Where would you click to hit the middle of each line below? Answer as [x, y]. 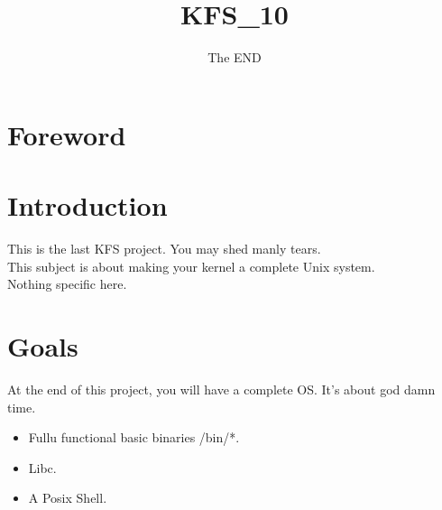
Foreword [67, 134]
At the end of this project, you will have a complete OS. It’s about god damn [221, 389]
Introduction [87, 205]
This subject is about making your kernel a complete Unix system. [191, 266]
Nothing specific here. [67, 284]
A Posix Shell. [68, 498]
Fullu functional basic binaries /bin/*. [134, 437]
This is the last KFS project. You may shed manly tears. [164, 249]
